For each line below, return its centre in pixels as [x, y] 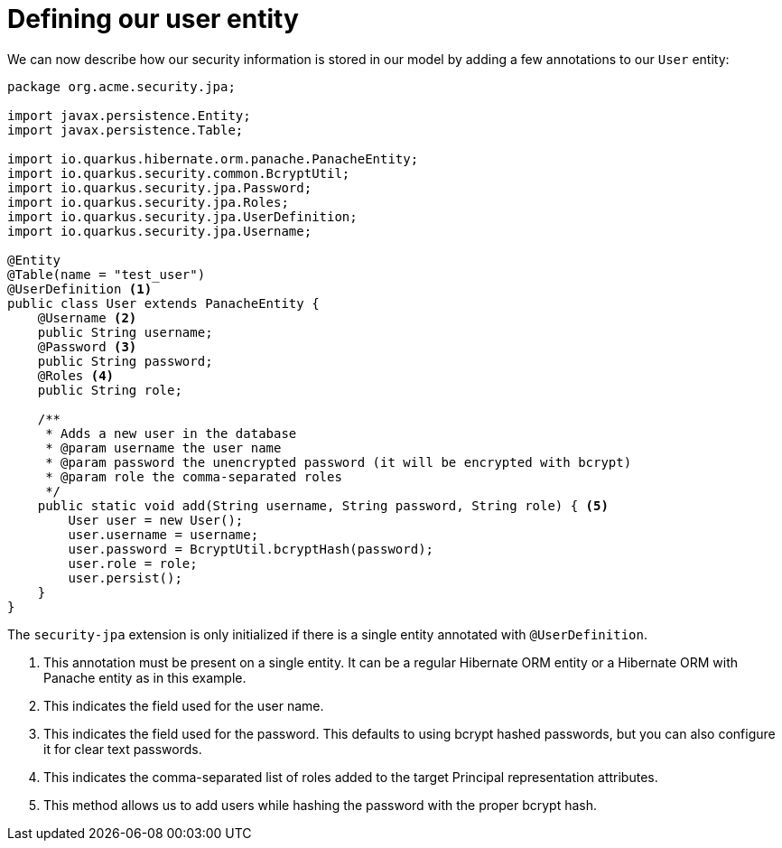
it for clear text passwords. [123, 749]
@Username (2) [87, 317]
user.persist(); [125, 578]
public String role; [110, 390]
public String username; [125, 332]
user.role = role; [133, 563]
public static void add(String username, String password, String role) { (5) [323, 505]
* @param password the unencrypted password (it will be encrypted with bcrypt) [339, 462]
